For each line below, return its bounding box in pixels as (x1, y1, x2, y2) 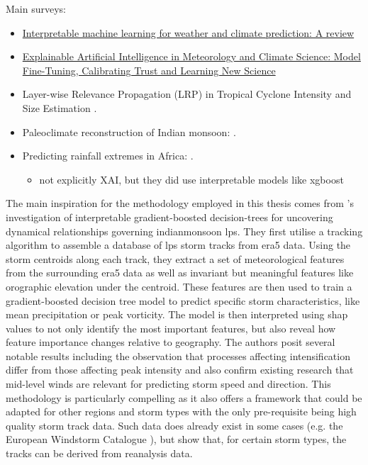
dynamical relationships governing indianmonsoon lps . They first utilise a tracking (6, 223, 363, 238)
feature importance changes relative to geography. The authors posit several (6, 335, 335, 349)
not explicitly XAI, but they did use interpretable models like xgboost (39, 172, 344, 186)
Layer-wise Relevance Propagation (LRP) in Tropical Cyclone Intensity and (22, 86, 352, 101)
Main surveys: (6, 1, 66, 16)
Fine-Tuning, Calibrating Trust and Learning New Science (22, 62, 276, 77)
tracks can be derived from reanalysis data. (6, 446, 193, 461)
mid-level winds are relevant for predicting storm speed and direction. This (6, 376, 331, 391)
